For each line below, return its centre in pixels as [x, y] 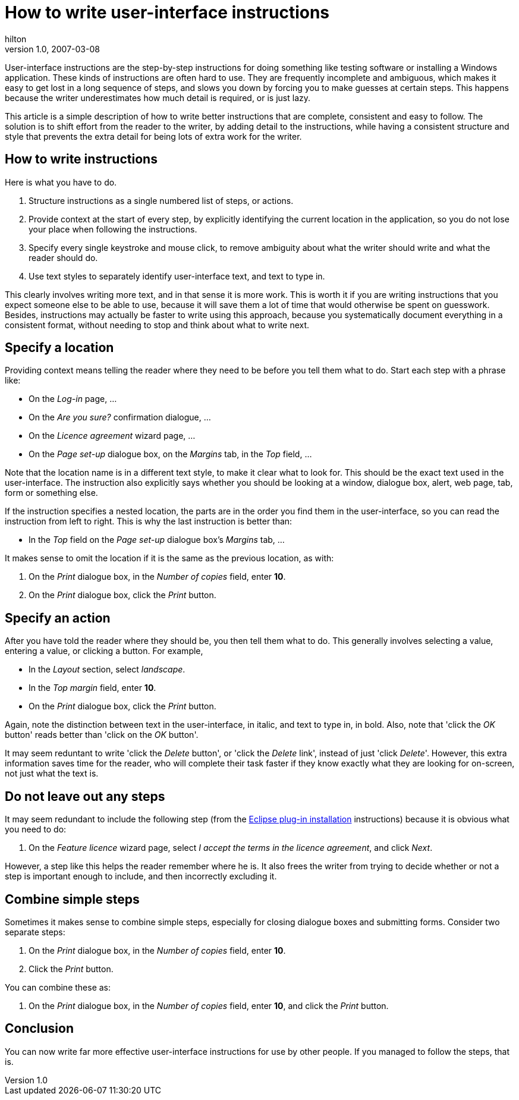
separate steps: [35, 932]
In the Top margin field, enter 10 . [92, 688]
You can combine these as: [58, 987]
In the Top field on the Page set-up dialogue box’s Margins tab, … [157, 540]
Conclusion [40, 1029]
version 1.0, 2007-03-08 [52, 49]
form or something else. [51, 493]
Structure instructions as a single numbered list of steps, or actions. [161, 200]
